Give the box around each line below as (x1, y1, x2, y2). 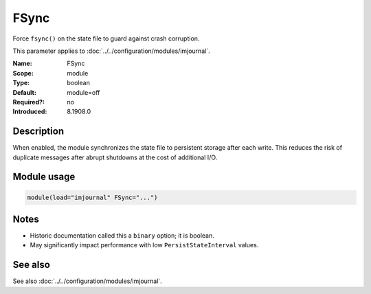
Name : (12, 59, 32, 68)
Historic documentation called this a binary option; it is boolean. (30, 231, 214, 240)
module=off (67, 88, 100, 96)
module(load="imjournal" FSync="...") (27, 193, 158, 201)
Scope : (12, 69, 34, 77)
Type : (12, 79, 30, 87)
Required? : (12, 98, 45, 106)
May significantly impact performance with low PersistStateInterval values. (30, 241, 259, 249)
